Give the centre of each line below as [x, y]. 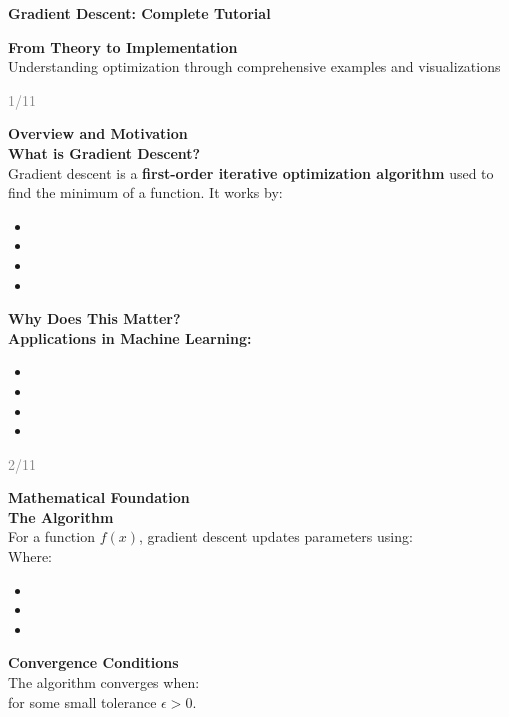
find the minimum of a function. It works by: [145, 192]
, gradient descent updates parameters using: [276, 536]
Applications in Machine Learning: [130, 337]
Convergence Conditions [93, 662]
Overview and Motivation [98, 133]
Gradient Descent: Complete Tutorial [139, 13]
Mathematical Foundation [99, 497]
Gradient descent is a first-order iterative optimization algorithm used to [251, 172]
